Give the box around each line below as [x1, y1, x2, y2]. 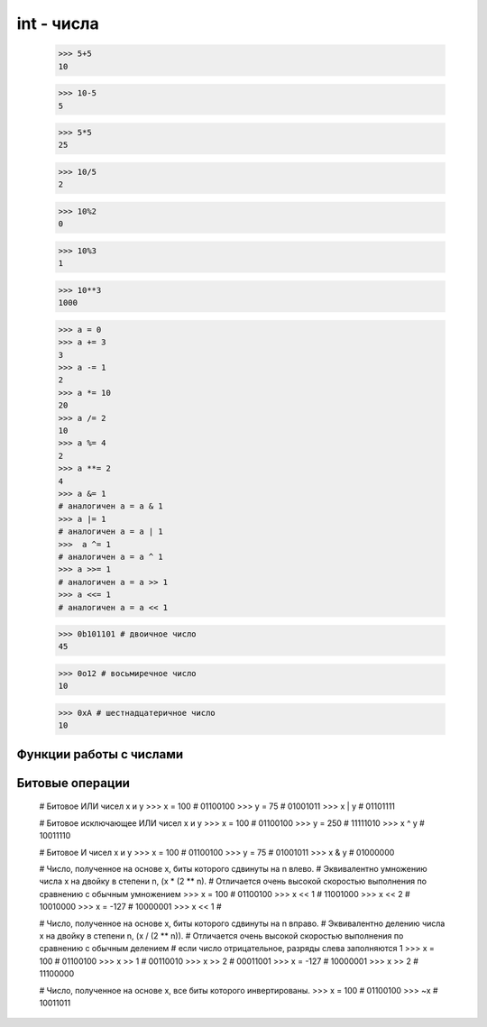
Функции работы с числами [16, 747, 184, 762]
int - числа [16, 14, 99, 33]
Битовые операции [16, 775, 131, 791]
